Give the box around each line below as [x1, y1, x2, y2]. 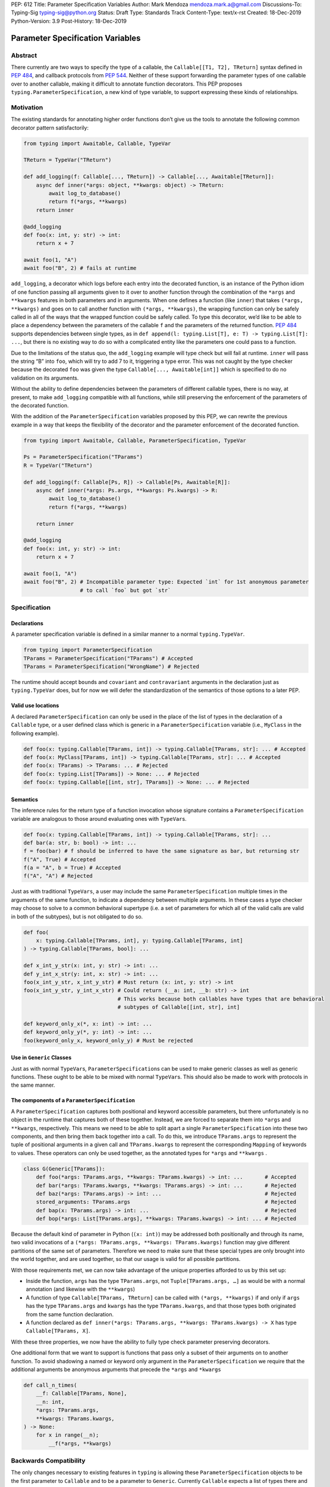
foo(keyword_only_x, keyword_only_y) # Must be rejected [23, 1037, 193, 1044]
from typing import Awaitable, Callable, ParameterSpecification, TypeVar [23, 437, 247, 444]
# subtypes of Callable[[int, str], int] [117, 1004, 240, 1011]
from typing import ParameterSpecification [23, 647, 153, 654]
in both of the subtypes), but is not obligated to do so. [11, 913, 143, 920]
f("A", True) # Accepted [23, 856, 96, 862]
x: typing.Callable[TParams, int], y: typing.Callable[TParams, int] [36, 937, 243, 944]
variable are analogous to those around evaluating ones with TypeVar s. [11, 815, 187, 822]
